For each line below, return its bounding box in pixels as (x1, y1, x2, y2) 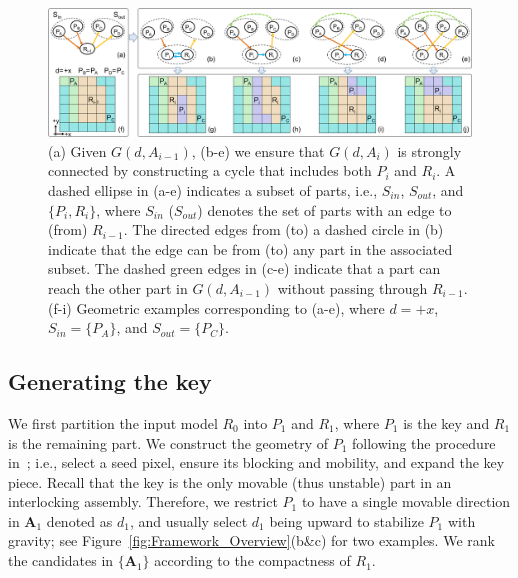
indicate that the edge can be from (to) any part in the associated (48, 238, 453, 259)
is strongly (397, 140, 462, 161)
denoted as (46, 510, 113, 531)
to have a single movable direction (301, 491, 511, 512)
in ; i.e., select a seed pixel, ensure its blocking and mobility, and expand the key (8, 452, 505, 473)
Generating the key (8, 366, 212, 397)
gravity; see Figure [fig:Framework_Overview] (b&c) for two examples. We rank (8, 530, 495, 551)
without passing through (277, 277, 428, 298)
